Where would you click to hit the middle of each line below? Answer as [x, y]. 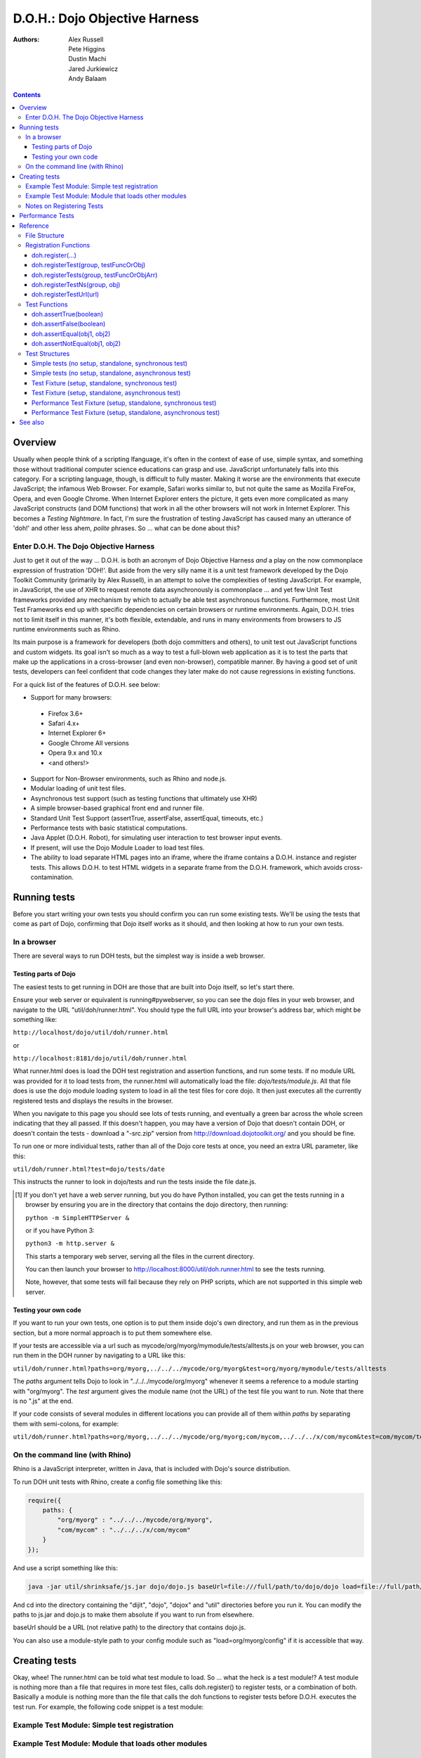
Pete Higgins [87, 49]
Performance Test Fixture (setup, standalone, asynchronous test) [126, 412]
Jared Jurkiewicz [93, 69]
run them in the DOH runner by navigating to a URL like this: [99, 1355]
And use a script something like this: [66, 1567]
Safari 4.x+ [64, 724]
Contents [27, 94]
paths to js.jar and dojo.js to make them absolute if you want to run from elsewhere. [134, 1615]
